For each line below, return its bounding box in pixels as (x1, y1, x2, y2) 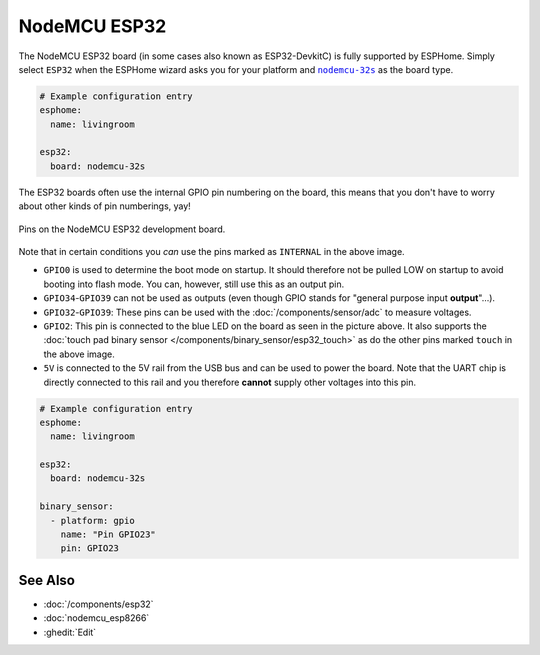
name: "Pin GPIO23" (60, 529, 157, 540)
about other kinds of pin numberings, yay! (18, 200, 192, 212)
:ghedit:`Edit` (43, 626, 97, 638)
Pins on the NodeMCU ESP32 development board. (18, 223, 226, 235)
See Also (18, 571, 75, 589)
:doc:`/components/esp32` (43, 598, 154, 610)
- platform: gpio (50, 515, 135, 526)
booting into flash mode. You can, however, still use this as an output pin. (43, 278, 345, 290)
